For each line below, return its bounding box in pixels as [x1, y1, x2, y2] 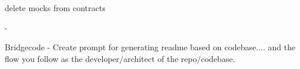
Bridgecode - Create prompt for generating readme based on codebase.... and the [5, 41, 296, 53]
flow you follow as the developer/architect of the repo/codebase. [5, 52, 235, 64]
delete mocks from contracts [5, 2, 106, 13]
